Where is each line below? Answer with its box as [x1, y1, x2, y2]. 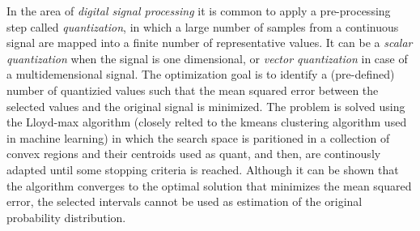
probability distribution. [6, 208, 126, 225]
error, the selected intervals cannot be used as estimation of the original [6, 193, 363, 210]
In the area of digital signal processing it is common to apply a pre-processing [6, 2, 391, 19]
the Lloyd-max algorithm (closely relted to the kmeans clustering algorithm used [6, 113, 407, 130]
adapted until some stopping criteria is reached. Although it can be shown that [6, 160, 399, 178]
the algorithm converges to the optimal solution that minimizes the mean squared [6, 177, 412, 194]
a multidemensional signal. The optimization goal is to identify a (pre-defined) [6, 66, 395, 83]
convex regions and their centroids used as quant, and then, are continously [6, 145, 381, 162]
